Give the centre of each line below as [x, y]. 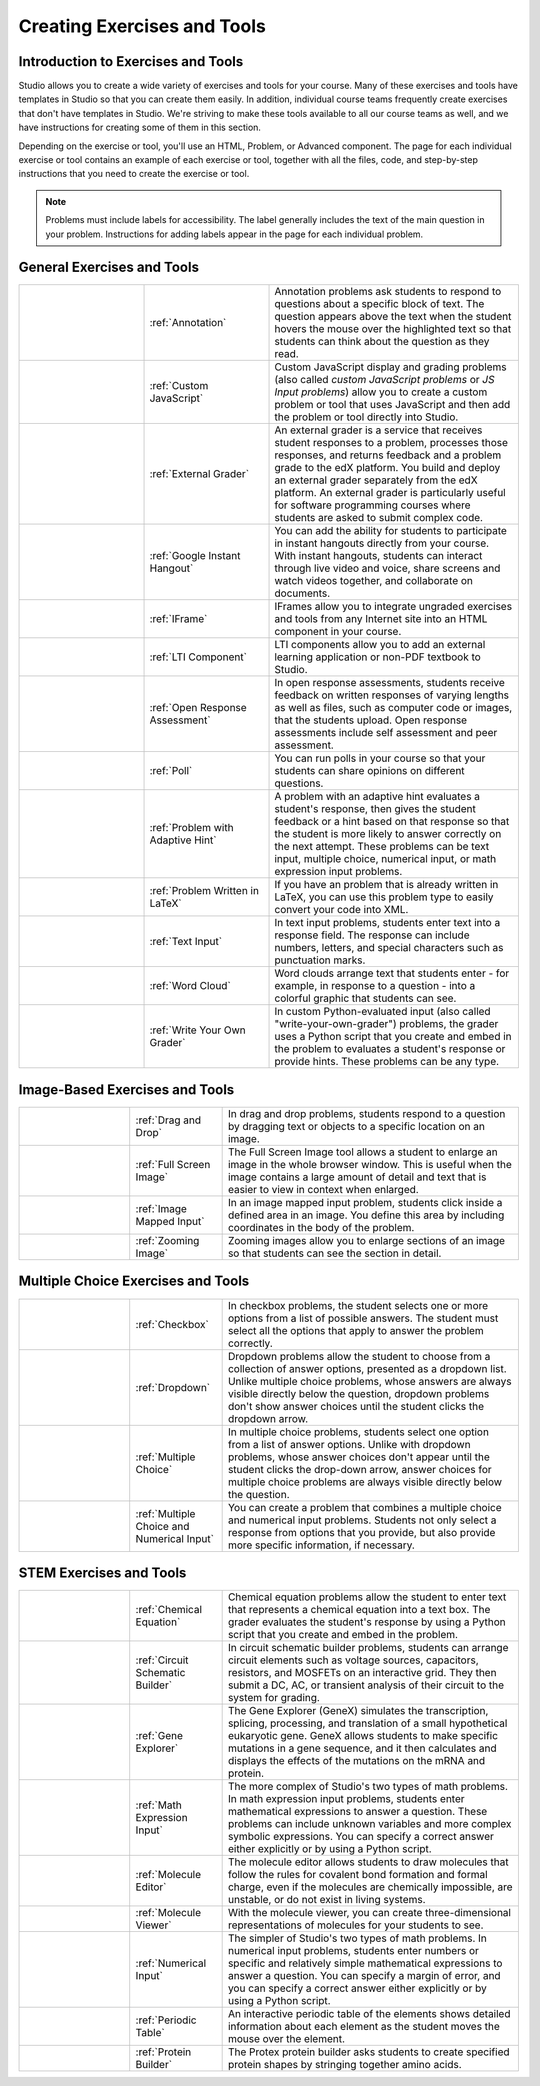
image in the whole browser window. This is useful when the [369, 1164]
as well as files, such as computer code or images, [393, 708]
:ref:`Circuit [162, 1660]
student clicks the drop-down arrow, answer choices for [359, 1469]
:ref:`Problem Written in [204, 891]
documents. [302, 593]
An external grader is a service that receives [378, 430]
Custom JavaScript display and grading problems [390, 367]
